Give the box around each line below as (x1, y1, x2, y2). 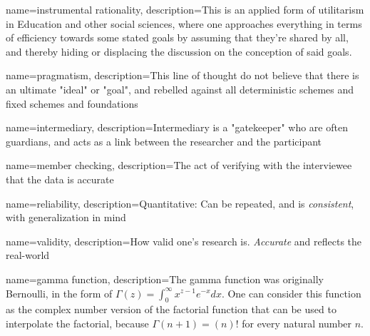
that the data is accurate (6, 171, 114, 186)
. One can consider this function (221, 285, 361, 300)
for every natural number (242, 315, 352, 330)
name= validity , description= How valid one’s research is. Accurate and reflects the (6, 233, 362, 248)
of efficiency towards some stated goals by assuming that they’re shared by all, (6, 30, 349, 45)
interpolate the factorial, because (6, 315, 149, 330)
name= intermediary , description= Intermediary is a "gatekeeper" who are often (6, 120, 348, 135)
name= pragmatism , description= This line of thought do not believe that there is (6, 68, 359, 83)
